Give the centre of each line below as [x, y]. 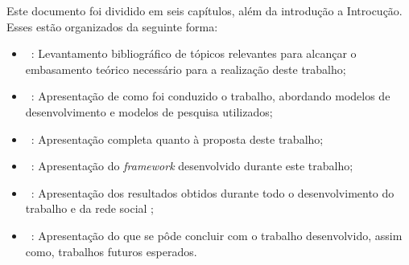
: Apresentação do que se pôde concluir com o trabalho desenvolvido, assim [217, 235]
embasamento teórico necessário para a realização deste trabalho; [186, 69]
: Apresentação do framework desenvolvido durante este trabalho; [192, 166]
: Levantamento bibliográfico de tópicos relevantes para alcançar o [194, 53]
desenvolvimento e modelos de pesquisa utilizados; [149, 111]
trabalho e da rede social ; [90, 208]
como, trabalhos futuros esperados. [111, 251]
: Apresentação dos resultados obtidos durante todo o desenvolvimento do [213, 192]
